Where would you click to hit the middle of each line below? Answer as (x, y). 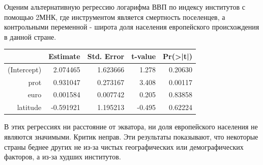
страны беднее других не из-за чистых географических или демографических (124, 146)
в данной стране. (30, 36)
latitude (29, 107)
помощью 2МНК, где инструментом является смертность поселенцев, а (115, 17)
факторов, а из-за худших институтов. (63, 157)
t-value (144, 56)
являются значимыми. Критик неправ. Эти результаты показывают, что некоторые (131, 136)
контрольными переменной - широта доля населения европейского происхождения (132, 27)
